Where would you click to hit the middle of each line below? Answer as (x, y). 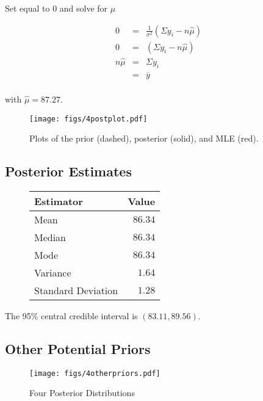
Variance (53, 273)
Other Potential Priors (78, 349)
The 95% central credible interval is (71, 316)
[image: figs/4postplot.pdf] (88, 119)
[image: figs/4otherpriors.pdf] (95, 373)
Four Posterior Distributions (82, 393)
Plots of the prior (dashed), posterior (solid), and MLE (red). (144, 138)
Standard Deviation (76, 291)
